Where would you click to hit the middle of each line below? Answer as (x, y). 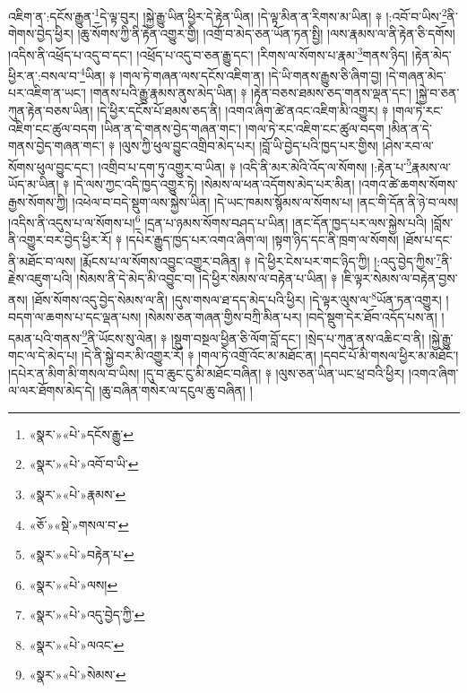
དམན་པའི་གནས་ (45, 338)
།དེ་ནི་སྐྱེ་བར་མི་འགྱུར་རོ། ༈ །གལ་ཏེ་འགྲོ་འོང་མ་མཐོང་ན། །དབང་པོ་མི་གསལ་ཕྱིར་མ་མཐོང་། (270, 355)
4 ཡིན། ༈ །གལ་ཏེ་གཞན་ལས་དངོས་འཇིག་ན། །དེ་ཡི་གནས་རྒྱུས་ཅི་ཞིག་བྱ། (230, 74)
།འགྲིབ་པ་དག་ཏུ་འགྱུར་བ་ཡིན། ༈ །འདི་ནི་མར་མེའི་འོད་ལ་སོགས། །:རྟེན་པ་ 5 (255, 165)
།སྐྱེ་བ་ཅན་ (437, 93)
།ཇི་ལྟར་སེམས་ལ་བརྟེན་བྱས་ (399, 278)
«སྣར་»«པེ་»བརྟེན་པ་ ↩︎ (82, 554)
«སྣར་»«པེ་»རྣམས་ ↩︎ (78, 494)
